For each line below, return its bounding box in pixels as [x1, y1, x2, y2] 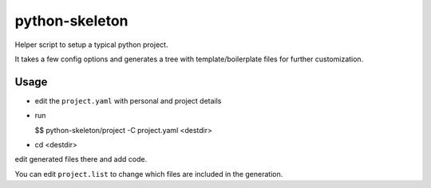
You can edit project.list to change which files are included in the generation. [14, 169, 283, 178]
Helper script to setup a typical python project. [14, 40, 168, 49]
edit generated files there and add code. [14, 155, 148, 164]
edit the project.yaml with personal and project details [34, 96, 222, 105]
